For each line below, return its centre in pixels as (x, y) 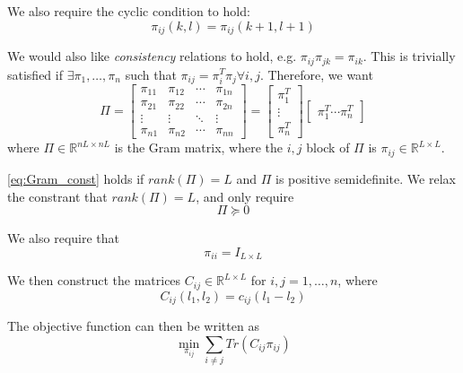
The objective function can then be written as (133, 326)
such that (151, 74)
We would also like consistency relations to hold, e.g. (152, 56)
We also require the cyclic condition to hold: (129, 11)
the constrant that (57, 196)
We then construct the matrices (94, 280)
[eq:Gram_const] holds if (76, 178)
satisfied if (35, 74)
